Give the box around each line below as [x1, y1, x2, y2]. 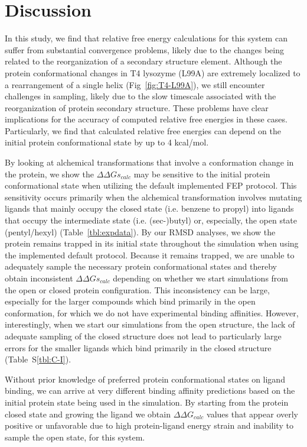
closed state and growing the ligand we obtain [5, 407, 171, 420]
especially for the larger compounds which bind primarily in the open [5, 295, 256, 307]
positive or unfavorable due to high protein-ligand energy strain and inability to [5, 419, 293, 432]
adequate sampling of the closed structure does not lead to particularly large [5, 329, 282, 342]
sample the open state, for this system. [5, 430, 145, 443]
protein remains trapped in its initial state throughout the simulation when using [5, 237, 299, 250]
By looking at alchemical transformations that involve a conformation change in [5, 156, 294, 169]
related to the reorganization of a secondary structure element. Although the [5, 55, 282, 67]
